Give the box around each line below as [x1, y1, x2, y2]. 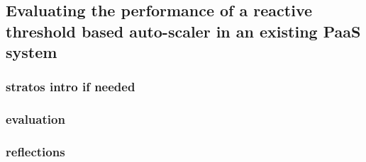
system [6, 41, 57, 63]
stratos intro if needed [6, 78, 135, 96]
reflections [6, 143, 65, 161]
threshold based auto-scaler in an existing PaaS [6, 20, 361, 42]
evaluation [6, 110, 65, 128]
